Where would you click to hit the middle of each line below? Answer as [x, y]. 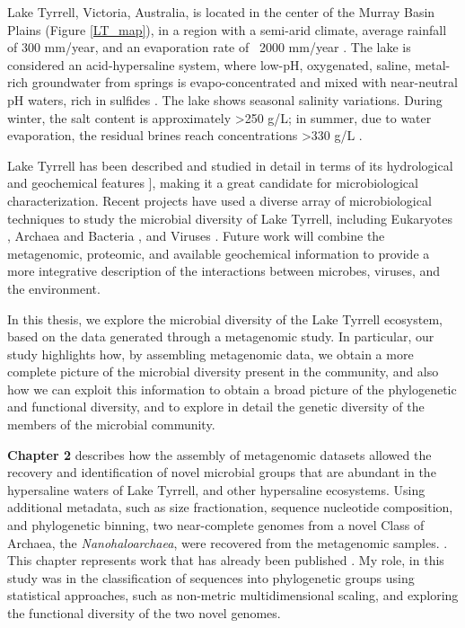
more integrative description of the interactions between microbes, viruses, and [224, 271]
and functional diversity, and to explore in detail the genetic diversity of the [216, 407]
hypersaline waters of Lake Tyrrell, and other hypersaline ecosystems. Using [216, 489]
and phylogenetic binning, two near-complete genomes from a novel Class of [216, 525]
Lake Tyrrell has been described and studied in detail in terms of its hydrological [230, 165]
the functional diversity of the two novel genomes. [144, 613]
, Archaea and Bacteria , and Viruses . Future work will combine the [196, 236]
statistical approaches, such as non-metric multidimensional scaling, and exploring [233, 595]
